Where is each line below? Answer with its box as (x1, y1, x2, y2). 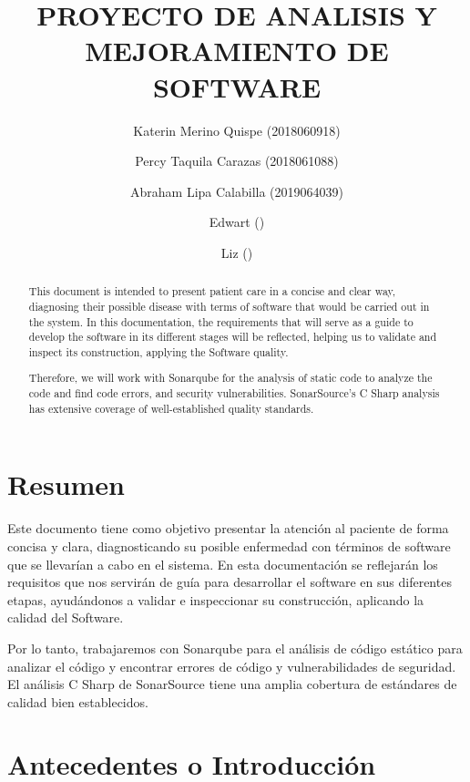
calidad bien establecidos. (7, 692, 148, 711)
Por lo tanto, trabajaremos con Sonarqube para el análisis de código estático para (7, 638, 463, 657)
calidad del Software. (7, 608, 124, 627)
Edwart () (209, 212, 265, 232)
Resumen (7, 466, 125, 503)
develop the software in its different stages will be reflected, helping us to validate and (28, 329, 437, 345)
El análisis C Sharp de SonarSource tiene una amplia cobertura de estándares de (7, 674, 457, 694)
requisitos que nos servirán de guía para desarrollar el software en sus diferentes (7, 572, 452, 592)
